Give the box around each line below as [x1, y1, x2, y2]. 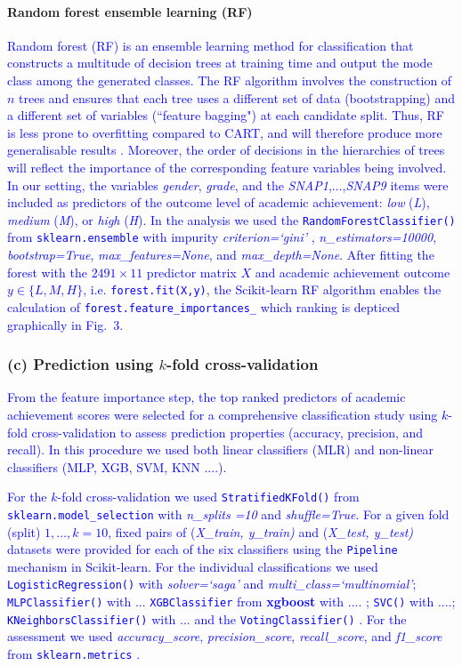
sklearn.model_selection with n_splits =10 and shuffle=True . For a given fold [7, 504, 450, 523]
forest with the [7, 262, 87, 281]
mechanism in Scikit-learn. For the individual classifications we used [7, 557, 378, 575]
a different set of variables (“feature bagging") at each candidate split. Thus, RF [7, 106, 444, 124]
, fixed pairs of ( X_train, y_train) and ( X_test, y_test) [108, 522, 414, 541]
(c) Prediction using [7, 353, 154, 375]
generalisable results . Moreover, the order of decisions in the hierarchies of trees [7, 140, 445, 159]
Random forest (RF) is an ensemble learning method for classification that [7, 36, 414, 54]
